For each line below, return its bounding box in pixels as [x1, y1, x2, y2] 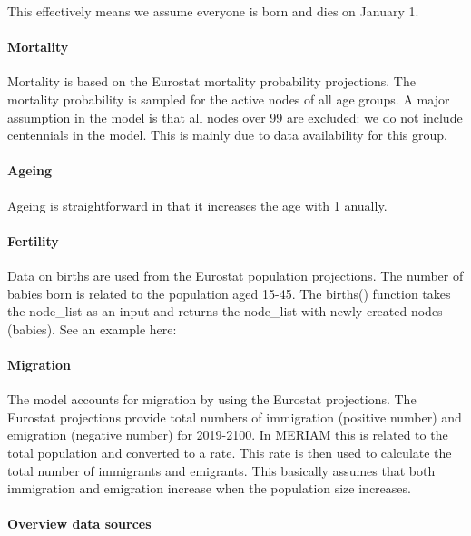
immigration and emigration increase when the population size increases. [7, 479, 411, 498]
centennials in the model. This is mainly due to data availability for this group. [7, 125, 447, 144]
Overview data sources [7, 514, 152, 533]
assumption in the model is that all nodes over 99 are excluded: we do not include [7, 107, 463, 126]
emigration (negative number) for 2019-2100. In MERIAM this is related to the [7, 425, 448, 444]
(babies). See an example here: [7, 319, 177, 338]
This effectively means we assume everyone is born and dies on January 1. [7, 2, 419, 20]
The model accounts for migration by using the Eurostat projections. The [7, 390, 417, 409]
